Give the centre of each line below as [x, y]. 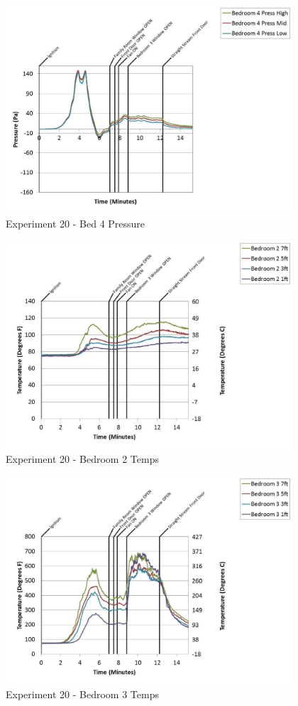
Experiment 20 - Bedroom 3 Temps [82, 694]
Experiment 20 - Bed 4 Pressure [76, 224]
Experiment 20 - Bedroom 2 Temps [82, 459]
